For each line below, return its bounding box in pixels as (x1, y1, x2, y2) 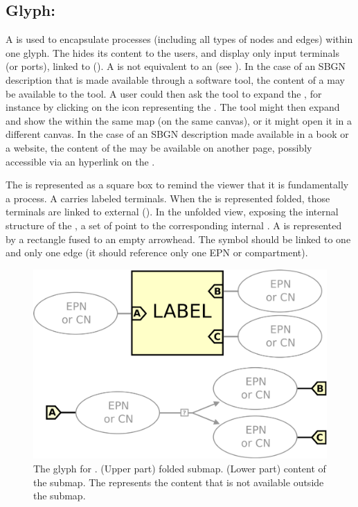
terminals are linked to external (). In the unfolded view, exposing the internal (6, 204, 339, 219)
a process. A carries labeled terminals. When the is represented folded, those (6, 190, 330, 205)
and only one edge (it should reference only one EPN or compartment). (6, 245, 308, 260)
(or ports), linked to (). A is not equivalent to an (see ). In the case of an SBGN (6, 59, 346, 73)
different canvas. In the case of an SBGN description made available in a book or (6, 127, 349, 141)
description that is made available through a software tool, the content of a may (6, 72, 345, 87)
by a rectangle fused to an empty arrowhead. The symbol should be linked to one (6, 231, 351, 246)
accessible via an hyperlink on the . (6, 154, 155, 168)
